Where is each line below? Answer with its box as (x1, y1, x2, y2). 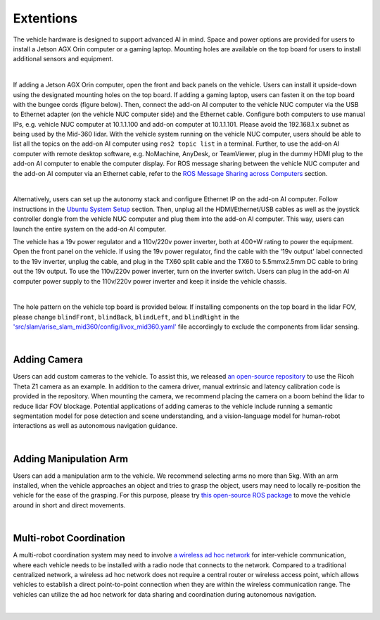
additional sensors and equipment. (13, 55, 114, 63)
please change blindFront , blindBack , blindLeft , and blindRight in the (13, 312, 240, 321)
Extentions (13, 11, 77, 26)
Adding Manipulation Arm (13, 453, 129, 464)
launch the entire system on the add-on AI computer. (13, 224, 167, 233)
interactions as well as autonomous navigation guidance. (13, 422, 178, 430)
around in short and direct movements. (13, 500, 126, 510)
